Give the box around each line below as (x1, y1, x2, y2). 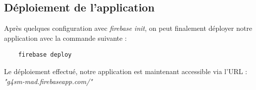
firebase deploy (18, 51, 72, 59)
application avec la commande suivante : (4, 32, 127, 43)
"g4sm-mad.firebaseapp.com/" (4, 76, 93, 86)
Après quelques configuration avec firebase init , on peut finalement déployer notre (4, 23, 253, 33)
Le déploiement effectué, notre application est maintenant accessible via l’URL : (4, 66, 248, 76)
